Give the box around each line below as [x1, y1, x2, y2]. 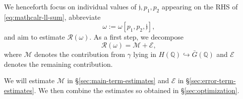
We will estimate [4, 75, 55, 86]
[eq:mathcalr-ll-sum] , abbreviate [4, 11, 101, 22]
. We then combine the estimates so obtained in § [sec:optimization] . [34, 85, 240, 95]
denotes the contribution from [34, 49, 125, 59]
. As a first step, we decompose [89, 32, 183, 42]
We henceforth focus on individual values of [4, 1, 137, 11]
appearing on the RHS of [162, 1, 238, 11]
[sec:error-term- [189, 75, 236, 86]
